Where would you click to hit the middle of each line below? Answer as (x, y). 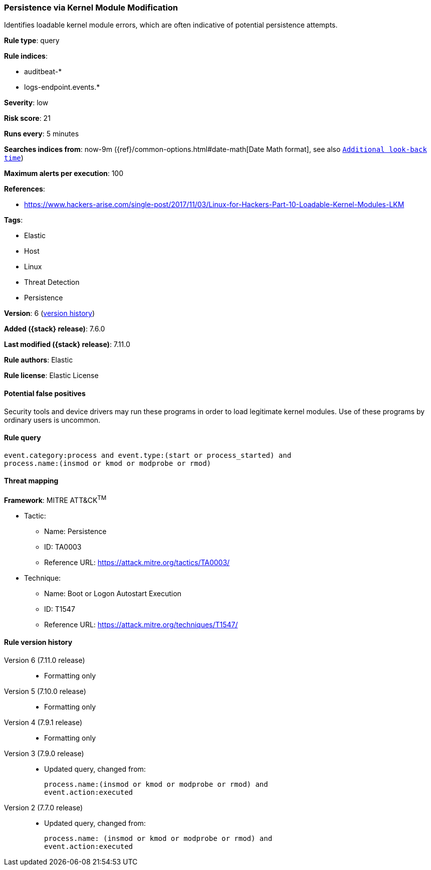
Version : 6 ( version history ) (50, 313)
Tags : (14, 220)
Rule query (23, 438)
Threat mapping (31, 481)
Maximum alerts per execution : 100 (64, 173)
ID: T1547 (60, 609)
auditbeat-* (43, 72)
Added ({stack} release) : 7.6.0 (55, 329)
